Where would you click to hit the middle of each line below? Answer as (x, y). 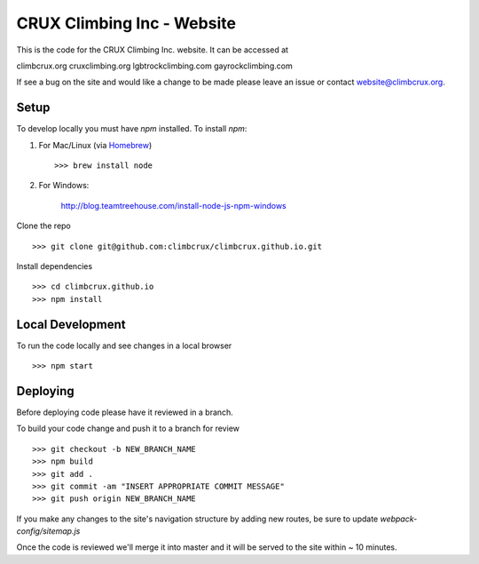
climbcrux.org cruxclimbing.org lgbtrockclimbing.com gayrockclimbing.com (154, 66)
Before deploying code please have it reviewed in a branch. (125, 412)
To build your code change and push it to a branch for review (128, 429)
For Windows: (64, 186)
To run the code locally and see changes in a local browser (124, 346)
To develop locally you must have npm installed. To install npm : (132, 129)
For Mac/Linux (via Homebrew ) (95, 145)
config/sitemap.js (48, 531)
